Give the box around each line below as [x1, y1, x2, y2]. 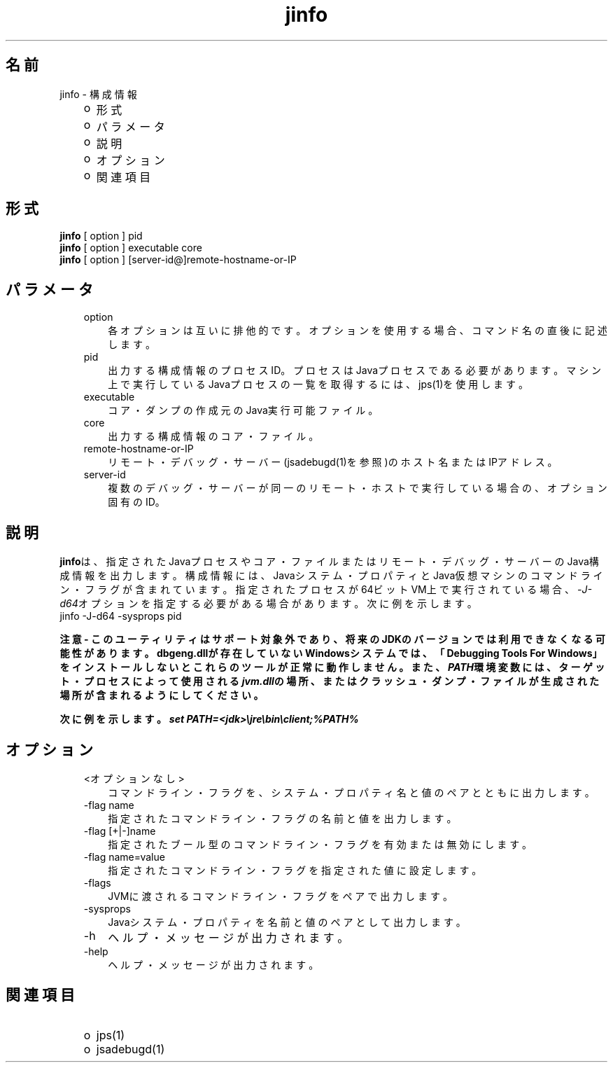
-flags [83, 876, 111, 889]
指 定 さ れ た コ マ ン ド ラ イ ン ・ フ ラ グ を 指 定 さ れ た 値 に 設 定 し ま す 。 [108, 864, 482, 876]
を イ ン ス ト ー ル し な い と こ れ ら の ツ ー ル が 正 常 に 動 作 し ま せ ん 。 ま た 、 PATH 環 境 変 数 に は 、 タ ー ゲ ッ [59, 661, 605, 674]
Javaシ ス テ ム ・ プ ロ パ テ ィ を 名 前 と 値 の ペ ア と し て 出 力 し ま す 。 [108, 915, 466, 928]
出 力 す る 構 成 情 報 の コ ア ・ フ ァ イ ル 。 [108, 430, 319, 443]
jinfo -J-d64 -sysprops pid [59, 610, 182, 623]
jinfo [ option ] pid [59, 230, 143, 242]
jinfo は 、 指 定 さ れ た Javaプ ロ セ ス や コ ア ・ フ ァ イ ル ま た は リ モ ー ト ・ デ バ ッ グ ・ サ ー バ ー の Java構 [59, 555, 599, 568]
